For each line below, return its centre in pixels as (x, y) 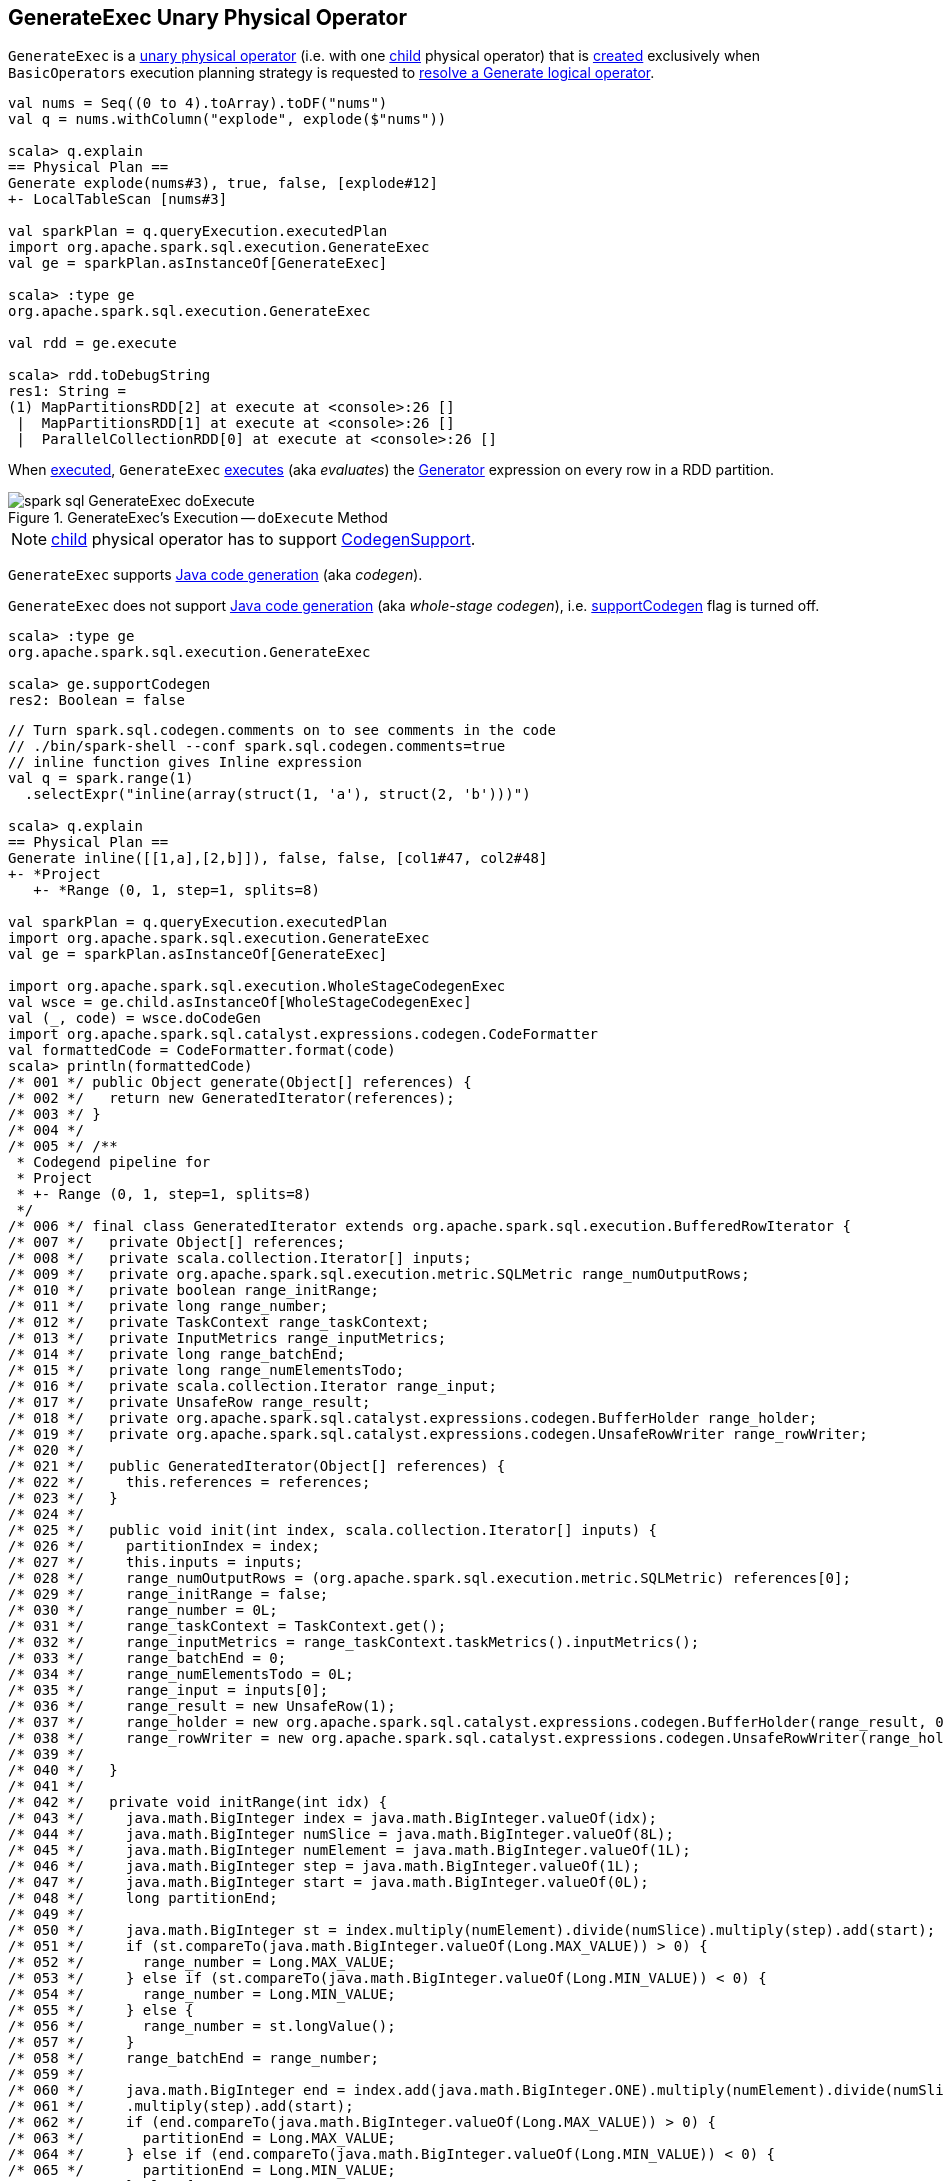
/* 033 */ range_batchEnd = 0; (147, 1658)
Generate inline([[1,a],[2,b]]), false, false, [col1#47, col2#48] (278, 858)
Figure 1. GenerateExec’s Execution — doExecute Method (198, 518)
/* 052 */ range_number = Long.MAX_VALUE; (202, 1962)
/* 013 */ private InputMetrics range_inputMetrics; (227, 1338)
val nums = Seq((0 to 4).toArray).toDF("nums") (198, 103)
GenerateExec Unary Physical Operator (207, 17)
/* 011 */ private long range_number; (168, 1306)
